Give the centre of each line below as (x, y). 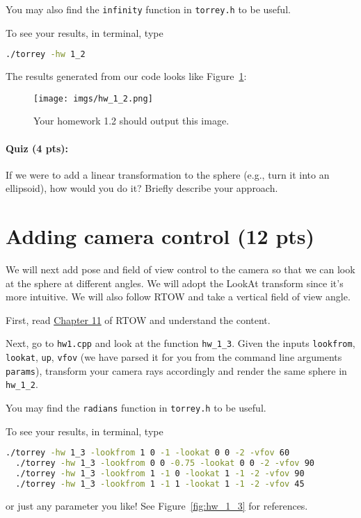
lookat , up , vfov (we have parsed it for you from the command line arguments (174, 357)
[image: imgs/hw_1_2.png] (93, 98)
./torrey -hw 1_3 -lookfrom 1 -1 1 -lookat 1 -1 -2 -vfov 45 (160, 484)
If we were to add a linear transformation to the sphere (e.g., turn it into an (168, 174)
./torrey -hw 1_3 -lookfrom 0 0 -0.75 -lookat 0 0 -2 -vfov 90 (165, 463)
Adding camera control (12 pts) (160, 236)
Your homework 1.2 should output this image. (131, 121)
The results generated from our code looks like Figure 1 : (126, 76)
